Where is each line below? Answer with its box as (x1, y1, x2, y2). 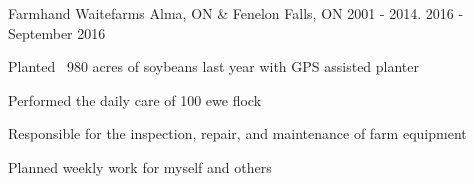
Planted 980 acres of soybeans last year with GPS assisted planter (8, 56, 420, 77)
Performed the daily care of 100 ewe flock (8, 89, 262, 110)
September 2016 (8, 22, 106, 43)
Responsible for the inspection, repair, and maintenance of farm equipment (8, 123, 467, 144)
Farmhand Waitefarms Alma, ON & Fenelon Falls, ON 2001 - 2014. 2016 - (8, 3, 464, 23)
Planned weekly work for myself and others (8, 156, 272, 177)
